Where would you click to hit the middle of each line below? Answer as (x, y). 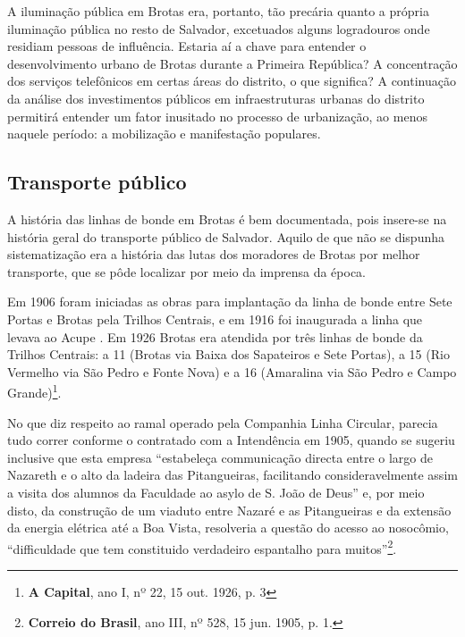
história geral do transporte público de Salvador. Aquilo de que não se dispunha (226, 236)
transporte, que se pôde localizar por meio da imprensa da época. (186, 271)
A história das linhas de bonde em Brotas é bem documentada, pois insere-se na (227, 218)
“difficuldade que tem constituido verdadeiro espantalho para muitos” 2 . (202, 547)
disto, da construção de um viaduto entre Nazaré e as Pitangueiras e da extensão (229, 510)
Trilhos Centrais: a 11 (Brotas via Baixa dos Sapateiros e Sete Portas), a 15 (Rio (228, 354)
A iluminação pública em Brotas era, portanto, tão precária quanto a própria (218, 11)
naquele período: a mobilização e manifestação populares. (164, 134)
